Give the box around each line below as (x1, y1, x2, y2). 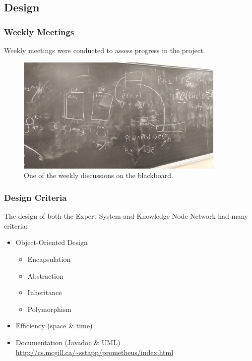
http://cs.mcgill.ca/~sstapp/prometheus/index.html (15, 347, 174, 357)
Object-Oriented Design (15, 237, 88, 247)
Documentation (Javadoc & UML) (15, 337, 121, 348)
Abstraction (27, 270, 63, 281)
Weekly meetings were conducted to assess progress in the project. (4, 45, 205, 55)
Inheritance (27, 287, 62, 298)
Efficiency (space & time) (15, 320, 93, 331)
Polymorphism (27, 303, 71, 314)
